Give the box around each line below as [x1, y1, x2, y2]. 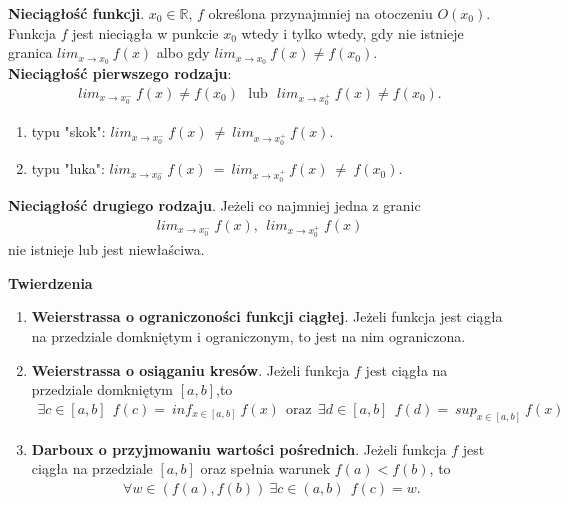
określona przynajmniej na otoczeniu [208, 3, 433, 23]
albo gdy [156, 42, 210, 63]
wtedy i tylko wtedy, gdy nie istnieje [241, 22, 464, 43]
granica [8, 42, 53, 63]
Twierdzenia [8, 272, 93, 293]
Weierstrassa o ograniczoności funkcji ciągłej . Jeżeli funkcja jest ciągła [31, 306, 503, 327]
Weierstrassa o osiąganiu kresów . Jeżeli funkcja [31, 359, 350, 380]
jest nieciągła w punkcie [72, 22, 219, 43]
